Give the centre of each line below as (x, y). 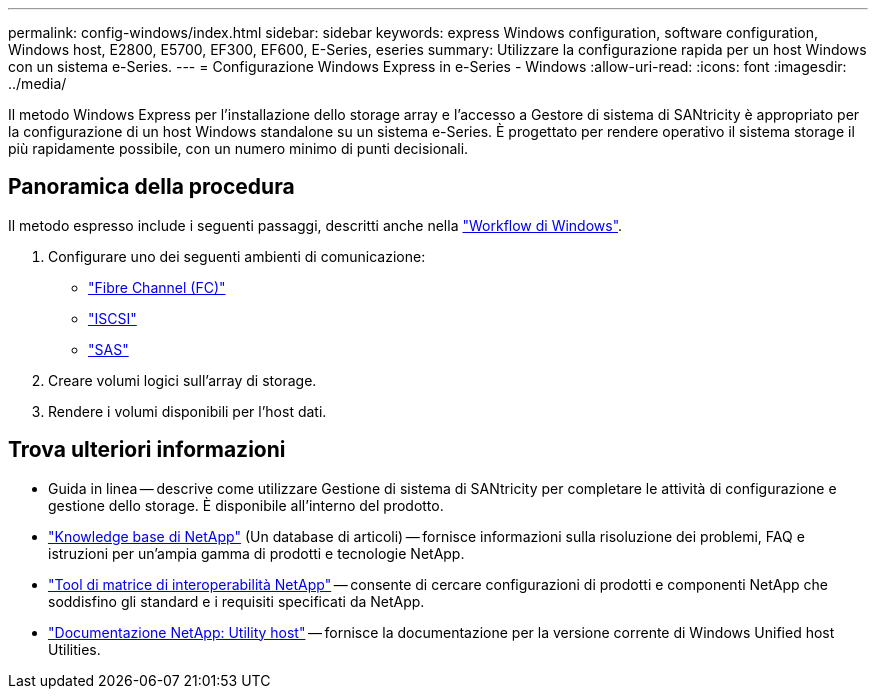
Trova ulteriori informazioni (147, 450)
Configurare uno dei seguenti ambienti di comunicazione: (237, 256)
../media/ (37, 83)
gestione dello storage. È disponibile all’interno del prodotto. (246, 505)
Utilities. (74, 649)
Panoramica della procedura (151, 187)
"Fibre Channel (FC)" (157, 287)
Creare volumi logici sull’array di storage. (182, 380)
